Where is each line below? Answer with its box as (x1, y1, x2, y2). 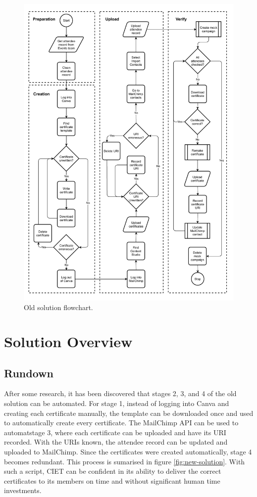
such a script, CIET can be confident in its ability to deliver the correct (4, 466, 221, 476)
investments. (4, 485, 42, 496)
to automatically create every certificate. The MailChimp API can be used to (4, 417, 239, 428)
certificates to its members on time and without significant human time (4, 475, 220, 486)
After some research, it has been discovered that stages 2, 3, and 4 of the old (4, 388, 237, 399)
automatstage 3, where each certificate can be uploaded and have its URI (4, 427, 226, 437)
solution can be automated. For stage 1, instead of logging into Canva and (4, 398, 229, 408)
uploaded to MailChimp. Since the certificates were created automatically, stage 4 (4, 447, 252, 457)
